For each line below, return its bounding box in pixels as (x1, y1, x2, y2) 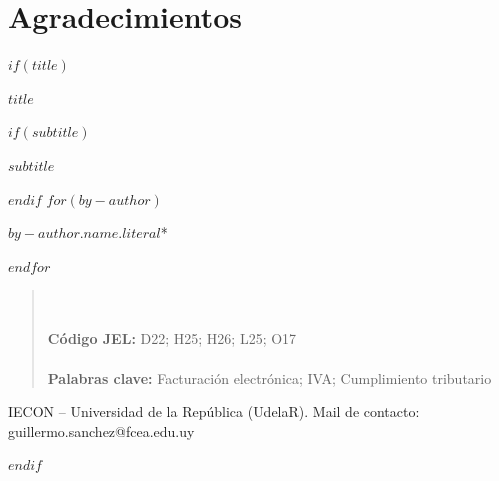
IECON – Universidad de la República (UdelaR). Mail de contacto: (8, 401, 420, 422)
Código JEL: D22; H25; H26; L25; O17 (47, 328, 297, 349)
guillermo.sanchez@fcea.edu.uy (8, 420, 195, 441)
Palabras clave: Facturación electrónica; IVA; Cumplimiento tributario (47, 367, 492, 388)
